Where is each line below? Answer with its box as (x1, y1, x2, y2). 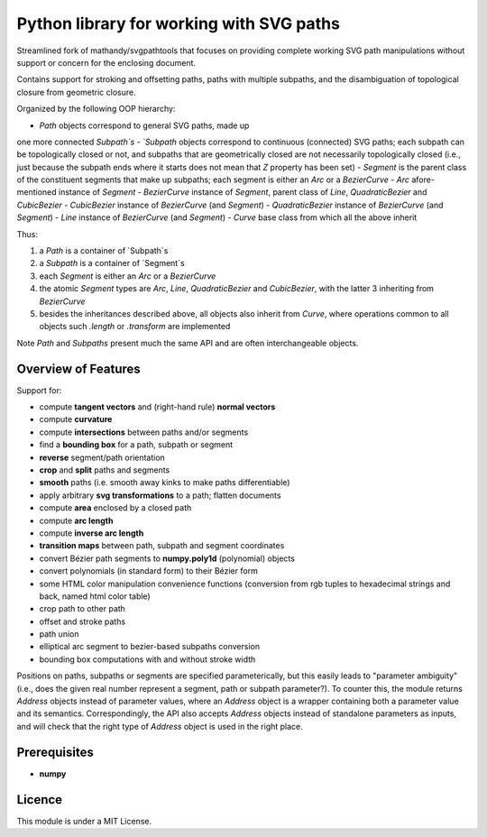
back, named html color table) (39, 591, 151, 602)
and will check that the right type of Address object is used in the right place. (16, 721, 304, 731)
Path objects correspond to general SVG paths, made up (39, 120, 250, 131)
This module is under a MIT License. (16, 815, 152, 826)
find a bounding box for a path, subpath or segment (39, 439, 234, 450)
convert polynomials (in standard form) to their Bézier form (39, 566, 259, 576)
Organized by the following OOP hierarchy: (16, 104, 176, 115)
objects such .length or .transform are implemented (39, 321, 231, 332)
